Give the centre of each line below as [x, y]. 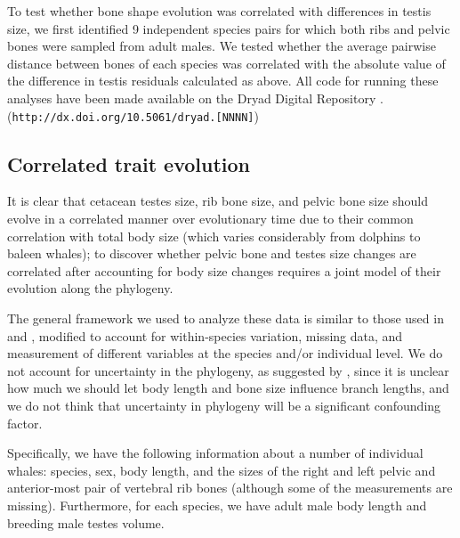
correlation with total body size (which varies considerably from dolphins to [214, 236]
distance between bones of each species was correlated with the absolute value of [226, 63]
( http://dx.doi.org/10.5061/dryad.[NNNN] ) [133, 115]
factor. [25, 423]
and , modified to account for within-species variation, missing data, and [205, 335]
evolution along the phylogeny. [90, 288]
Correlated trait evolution [129, 163]
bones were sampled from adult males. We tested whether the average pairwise [222, 46]
